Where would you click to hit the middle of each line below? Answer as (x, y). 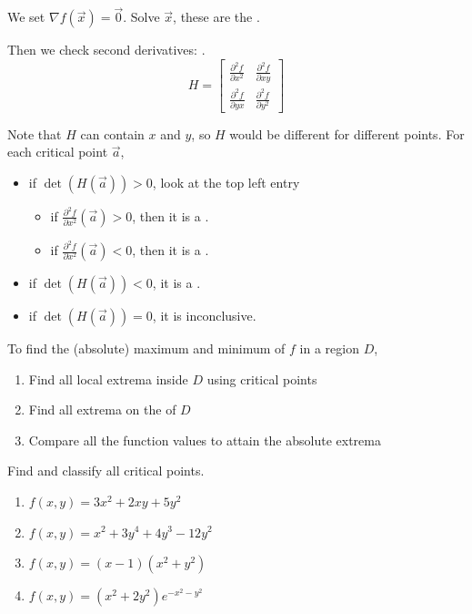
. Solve (141, 17)
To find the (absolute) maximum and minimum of (146, 348)
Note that (35, 133)
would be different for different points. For (347, 133)
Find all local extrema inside (108, 379)
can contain (112, 133)
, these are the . (216, 17)
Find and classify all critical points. (106, 471)
